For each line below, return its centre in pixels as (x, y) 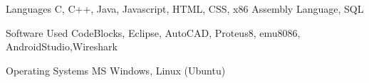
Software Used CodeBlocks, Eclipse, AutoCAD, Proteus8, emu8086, (153, 32)
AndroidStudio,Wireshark (62, 46)
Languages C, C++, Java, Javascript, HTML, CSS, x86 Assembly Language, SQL (185, 9)
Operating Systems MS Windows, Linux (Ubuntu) (116, 70)
